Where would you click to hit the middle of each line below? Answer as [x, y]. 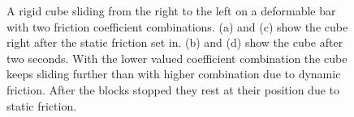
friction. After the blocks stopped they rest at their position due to [173, 89]
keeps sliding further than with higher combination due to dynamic [174, 74]
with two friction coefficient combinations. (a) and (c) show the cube [177, 26]
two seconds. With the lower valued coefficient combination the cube [177, 58]
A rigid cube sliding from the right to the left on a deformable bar [171, 10]
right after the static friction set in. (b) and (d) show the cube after [175, 42]
